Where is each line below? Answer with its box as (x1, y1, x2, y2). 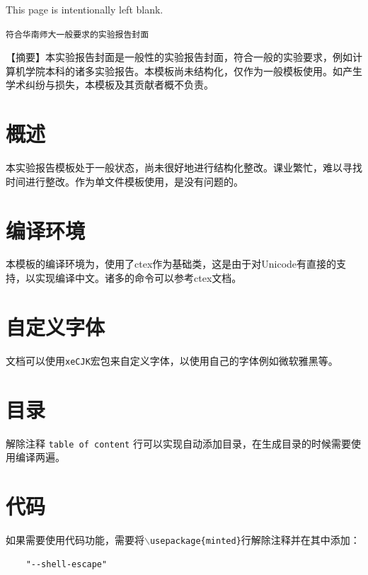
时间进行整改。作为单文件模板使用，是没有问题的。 (6, 173, 243, 188)
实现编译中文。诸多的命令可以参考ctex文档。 (35, 271, 242, 285)
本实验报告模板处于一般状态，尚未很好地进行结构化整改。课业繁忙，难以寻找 (6, 160, 362, 175)
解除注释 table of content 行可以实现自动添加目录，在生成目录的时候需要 (6, 435, 351, 450)
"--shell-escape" (25, 559, 108, 569)
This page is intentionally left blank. (6, 2, 163, 16)
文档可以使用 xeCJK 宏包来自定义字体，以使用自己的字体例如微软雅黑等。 (6, 353, 338, 368)
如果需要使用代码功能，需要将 (6, 532, 144, 547)
